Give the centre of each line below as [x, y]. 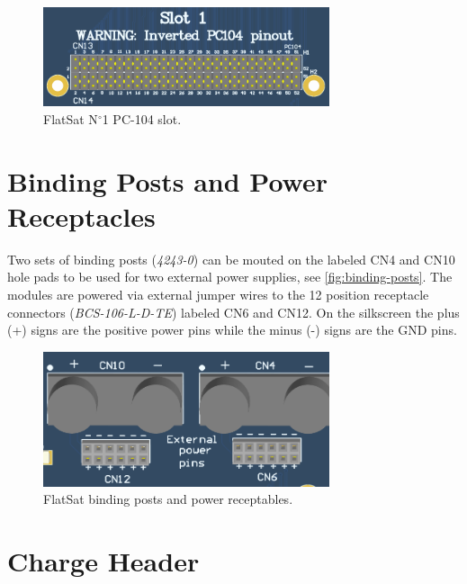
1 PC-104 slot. [142, 118]
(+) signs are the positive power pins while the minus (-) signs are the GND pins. [232, 330]
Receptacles [81, 216]
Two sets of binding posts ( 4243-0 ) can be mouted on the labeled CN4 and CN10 [231, 259]
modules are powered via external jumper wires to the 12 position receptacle [218, 294]
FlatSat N [71, 118]
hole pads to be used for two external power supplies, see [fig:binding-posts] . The [230, 277]
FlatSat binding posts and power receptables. [168, 499]
